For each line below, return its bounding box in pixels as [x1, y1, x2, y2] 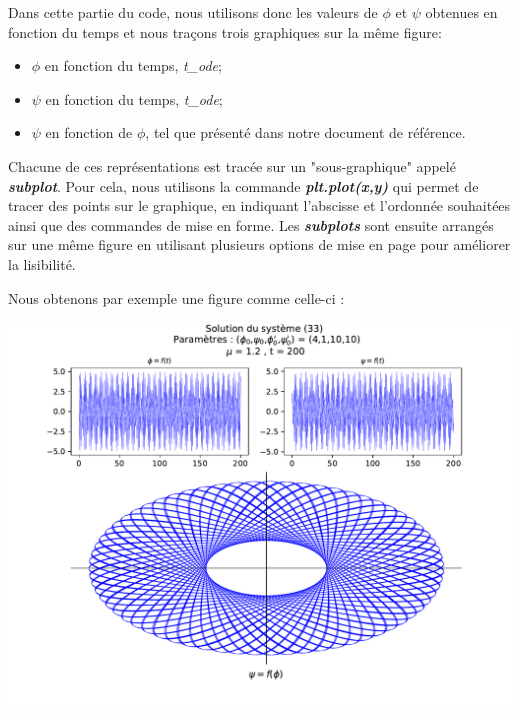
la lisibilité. [8, 253, 76, 274]
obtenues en [425, 2, 498, 22]
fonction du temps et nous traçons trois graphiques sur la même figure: [8, 21, 442, 42]
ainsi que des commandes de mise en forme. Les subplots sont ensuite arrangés [8, 214, 494, 235]
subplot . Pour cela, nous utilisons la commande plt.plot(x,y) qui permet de [8, 175, 479, 196]
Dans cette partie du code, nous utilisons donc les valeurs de [8, 2, 378, 22]
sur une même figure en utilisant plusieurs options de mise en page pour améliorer [8, 234, 511, 255]
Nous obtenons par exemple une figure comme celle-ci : [8, 287, 345, 308]
